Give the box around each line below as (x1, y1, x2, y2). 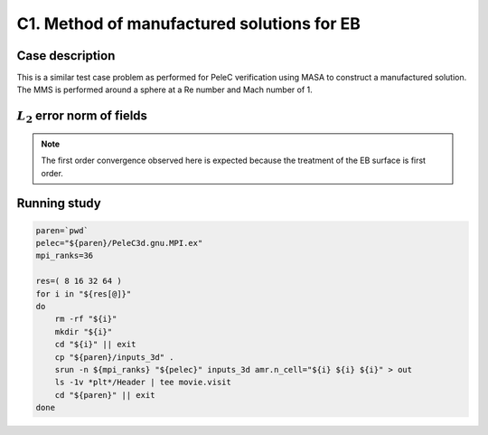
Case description (16, 48, 116, 63)
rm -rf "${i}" (54, 314, 117, 325)
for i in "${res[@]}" (35, 288, 132, 298)
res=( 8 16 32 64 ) (35, 276, 122, 287)
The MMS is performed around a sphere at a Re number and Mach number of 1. (16, 84, 314, 95)
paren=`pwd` (35, 225, 89, 235)
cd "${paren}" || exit (54, 390, 155, 400)
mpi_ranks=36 (35, 251, 94, 261)
